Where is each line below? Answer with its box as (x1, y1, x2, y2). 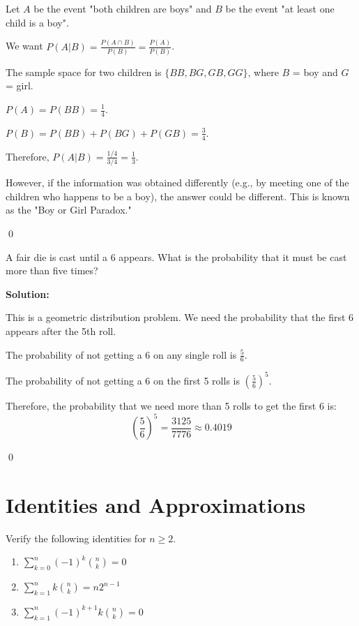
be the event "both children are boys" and (33, 1, 212, 15)
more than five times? (6, 263, 98, 278)
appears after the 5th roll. (6, 324, 116, 338)
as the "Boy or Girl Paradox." (6, 202, 132, 217)
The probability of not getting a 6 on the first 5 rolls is (6, 373, 240, 387)
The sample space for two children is (6, 64, 162, 79)
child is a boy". (6, 15, 69, 29)
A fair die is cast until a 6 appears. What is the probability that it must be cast (6, 249, 347, 264)
